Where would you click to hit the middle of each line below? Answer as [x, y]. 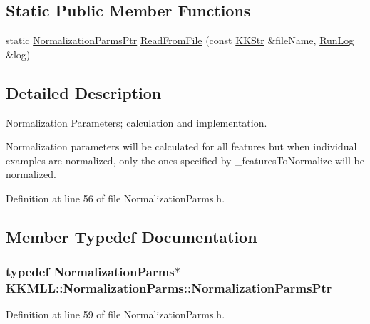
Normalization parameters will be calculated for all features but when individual [181, 146]
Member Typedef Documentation [132, 236]
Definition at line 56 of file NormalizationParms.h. [115, 198]
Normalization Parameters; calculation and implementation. [137, 122]
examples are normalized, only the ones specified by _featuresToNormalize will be [185, 160]
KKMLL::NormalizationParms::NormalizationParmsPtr [169, 288]
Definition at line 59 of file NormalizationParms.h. [115, 314]
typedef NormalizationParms [90, 272]
